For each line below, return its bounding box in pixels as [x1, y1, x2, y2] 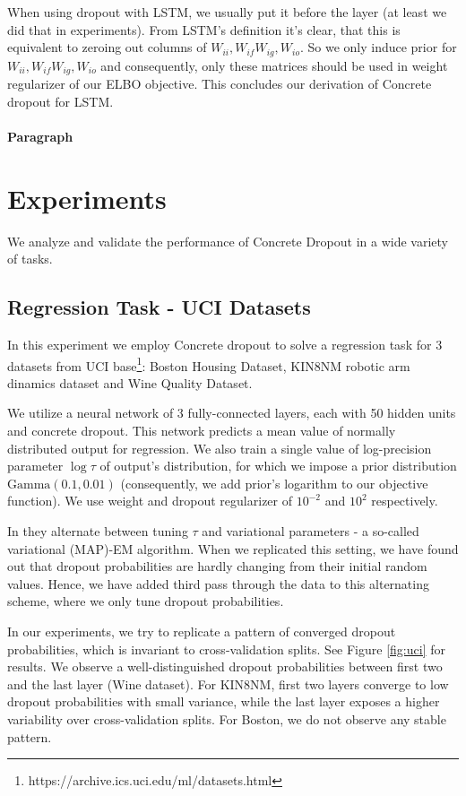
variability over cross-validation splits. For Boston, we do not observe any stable [7, 709, 446, 728]
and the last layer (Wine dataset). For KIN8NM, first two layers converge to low [7, 674, 449, 693]
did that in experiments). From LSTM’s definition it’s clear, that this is [7, 20, 401, 39]
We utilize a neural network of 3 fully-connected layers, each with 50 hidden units [7, 403, 456, 422]
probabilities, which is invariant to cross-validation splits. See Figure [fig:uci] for [7, 639, 445, 658]
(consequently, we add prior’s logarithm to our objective [120, 473, 428, 492]
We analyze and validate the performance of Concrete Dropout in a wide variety [7, 231, 448, 250]
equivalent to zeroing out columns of [7, 38, 207, 56]
